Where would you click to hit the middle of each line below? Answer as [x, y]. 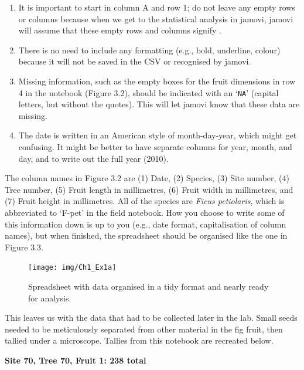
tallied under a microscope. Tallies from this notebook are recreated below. [139, 340]
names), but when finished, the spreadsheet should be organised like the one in [146, 235]
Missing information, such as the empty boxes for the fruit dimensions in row [157, 81]
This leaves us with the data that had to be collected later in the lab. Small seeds [151, 318]
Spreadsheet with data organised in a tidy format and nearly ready [148, 286]
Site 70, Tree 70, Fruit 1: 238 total [76, 360]
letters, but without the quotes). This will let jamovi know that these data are [159, 104]
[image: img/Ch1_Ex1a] [72, 268]
